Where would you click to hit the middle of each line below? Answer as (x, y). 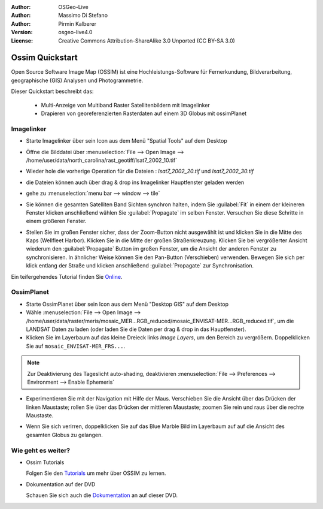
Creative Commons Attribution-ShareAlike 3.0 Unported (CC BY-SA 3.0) (147, 40)
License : (22, 40)
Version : (22, 32)
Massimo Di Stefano (83, 16)
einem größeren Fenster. (56, 221)
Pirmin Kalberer (77, 23)
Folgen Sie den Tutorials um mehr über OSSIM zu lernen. (96, 473)
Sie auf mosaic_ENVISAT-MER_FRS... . (76, 346)
